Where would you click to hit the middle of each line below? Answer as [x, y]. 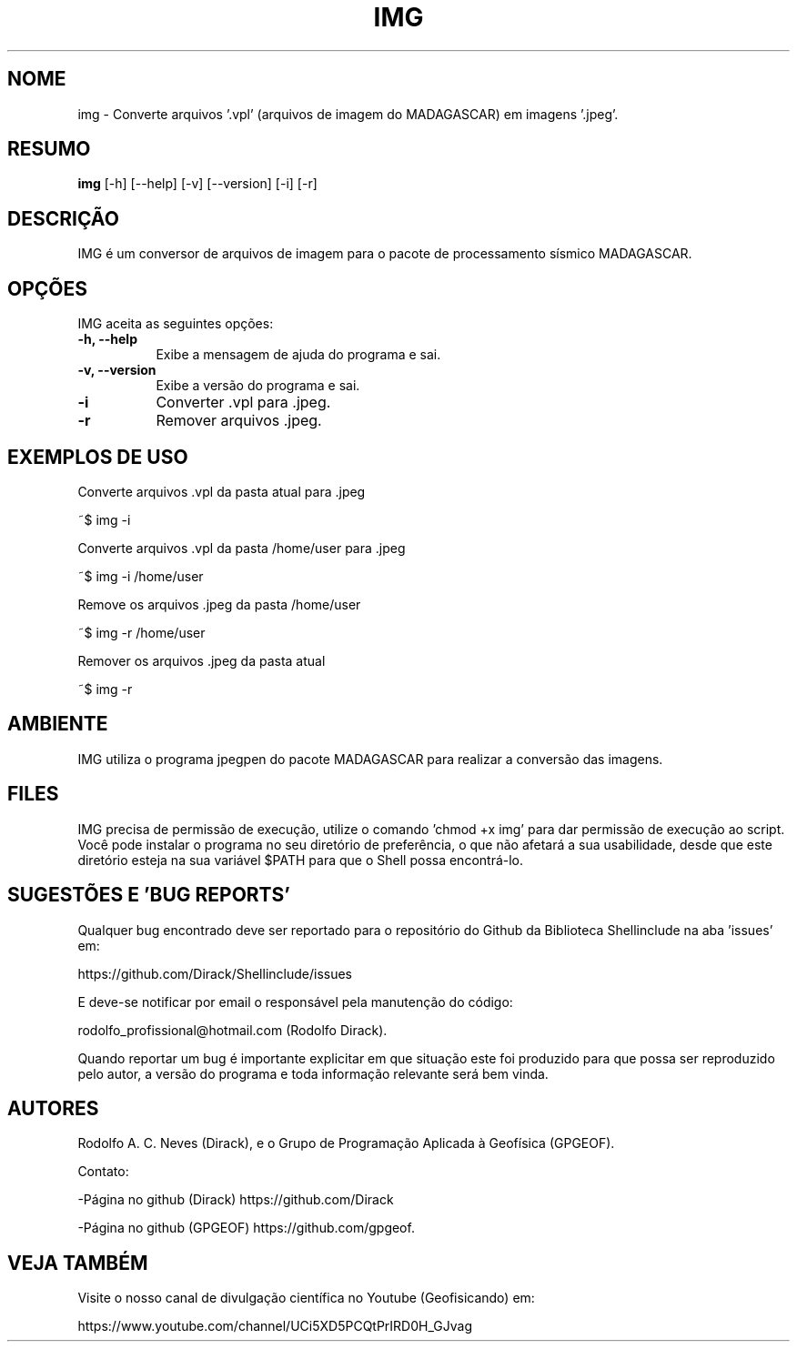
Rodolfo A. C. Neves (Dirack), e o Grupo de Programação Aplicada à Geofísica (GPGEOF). [346, 1143]
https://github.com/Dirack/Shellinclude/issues [215, 973]
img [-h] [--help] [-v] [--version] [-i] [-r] [197, 184]
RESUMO [49, 149]
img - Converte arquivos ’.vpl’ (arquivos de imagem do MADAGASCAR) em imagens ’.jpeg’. [348, 114]
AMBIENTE [58, 724]
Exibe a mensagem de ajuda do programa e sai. [298, 355]
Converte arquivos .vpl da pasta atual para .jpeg [222, 491]
